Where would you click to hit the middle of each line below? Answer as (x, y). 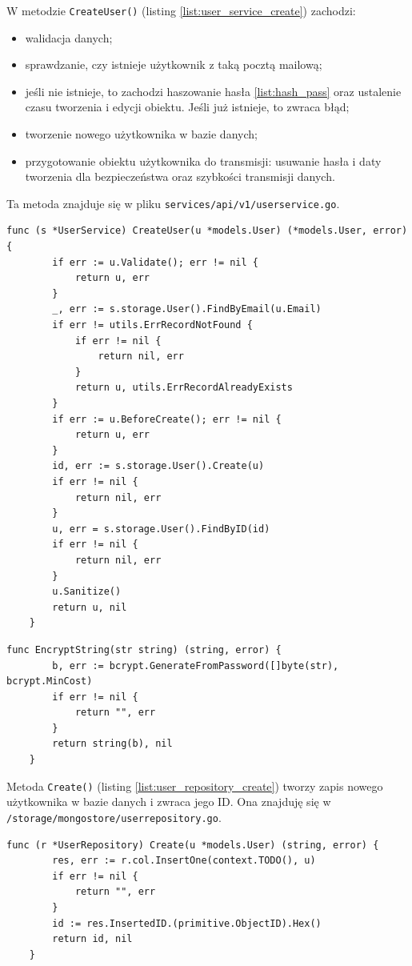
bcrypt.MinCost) (50, 681)
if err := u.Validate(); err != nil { (155, 262)
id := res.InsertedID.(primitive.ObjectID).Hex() (187, 923)
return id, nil (92, 939)
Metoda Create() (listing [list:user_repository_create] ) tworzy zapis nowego (195, 786)
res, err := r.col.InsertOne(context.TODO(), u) (184, 861)
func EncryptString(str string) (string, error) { (144, 649)
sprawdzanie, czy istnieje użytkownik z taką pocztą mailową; (174, 64)
